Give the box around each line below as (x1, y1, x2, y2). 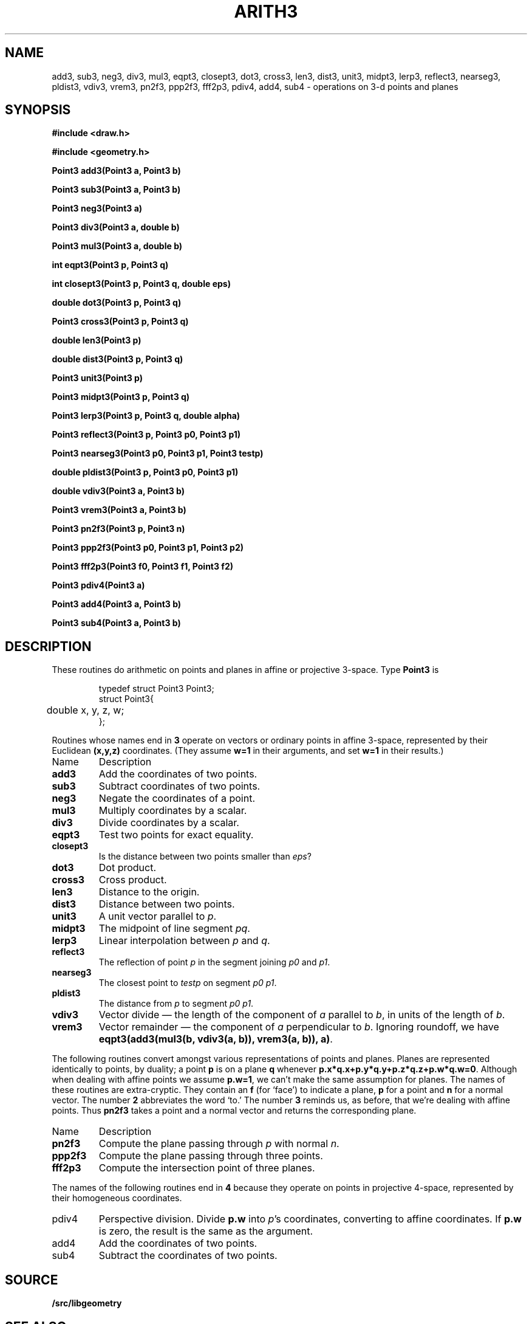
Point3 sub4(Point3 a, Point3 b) (52, 618, 181, 629)
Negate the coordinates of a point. (98, 792, 255, 805)
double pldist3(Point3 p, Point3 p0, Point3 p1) (52, 467, 239, 478)
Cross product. (98, 874, 167, 886)
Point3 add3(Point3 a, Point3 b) (52, 165, 181, 176)
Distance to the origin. (98, 886, 200, 898)
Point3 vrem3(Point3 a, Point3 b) (52, 505, 186, 515)
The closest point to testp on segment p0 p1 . (98, 977, 277, 988)
